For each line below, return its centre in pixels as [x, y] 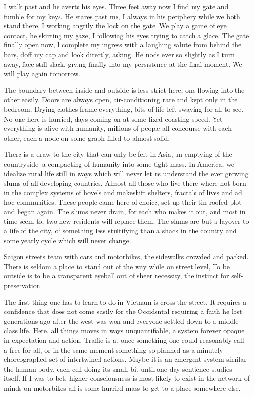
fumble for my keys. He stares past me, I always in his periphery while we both [122, 16]
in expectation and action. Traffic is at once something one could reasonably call [124, 340]
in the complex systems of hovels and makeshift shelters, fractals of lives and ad [123, 192]
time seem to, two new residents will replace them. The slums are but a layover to [127, 221]
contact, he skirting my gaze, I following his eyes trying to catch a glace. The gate [127, 35]
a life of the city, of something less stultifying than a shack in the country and [120, 231]
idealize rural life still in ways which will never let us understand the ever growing [126, 173]
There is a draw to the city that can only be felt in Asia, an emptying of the [118, 154]
